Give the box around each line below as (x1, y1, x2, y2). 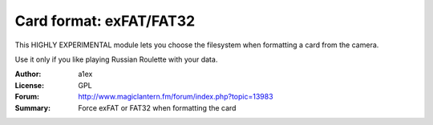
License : (14, 80, 44, 90)
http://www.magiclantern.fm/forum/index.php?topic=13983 (78, 92, 273, 102)
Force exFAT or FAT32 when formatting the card (78, 103, 237, 112)
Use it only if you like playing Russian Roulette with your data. (14, 54, 218, 64)
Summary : (14, 103, 51, 112)
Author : (14, 69, 42, 79)
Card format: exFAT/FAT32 (14, 12, 196, 30)
